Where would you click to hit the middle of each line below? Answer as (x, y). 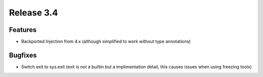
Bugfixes (23, 55)
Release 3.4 (34, 13)
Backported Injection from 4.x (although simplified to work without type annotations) (106, 42)
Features (23, 30)
